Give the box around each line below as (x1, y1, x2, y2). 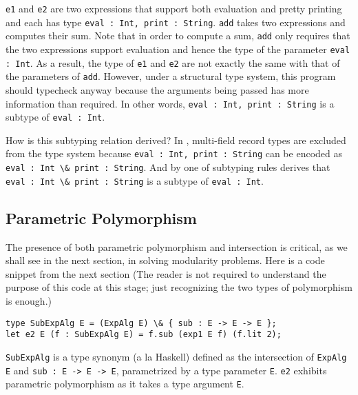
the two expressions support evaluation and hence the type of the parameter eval (6, 41, 350, 56)
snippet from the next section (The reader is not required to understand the (6, 266, 326, 281)
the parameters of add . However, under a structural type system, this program (6, 69, 336, 83)
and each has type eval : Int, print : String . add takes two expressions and (6, 14, 346, 29)
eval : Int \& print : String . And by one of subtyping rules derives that (6, 160, 330, 174)
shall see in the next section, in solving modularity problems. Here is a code (6, 253, 325, 267)
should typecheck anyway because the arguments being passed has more (6, 82, 309, 97)
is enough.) (6, 293, 52, 307)
